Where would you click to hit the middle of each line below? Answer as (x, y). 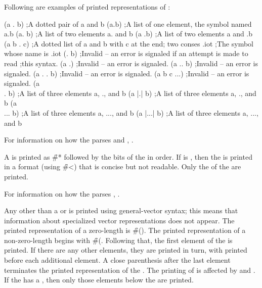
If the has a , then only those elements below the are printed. (99, 280)
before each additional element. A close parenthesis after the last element (117, 260)
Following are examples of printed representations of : (87, 7)
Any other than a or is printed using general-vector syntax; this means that (121, 210)
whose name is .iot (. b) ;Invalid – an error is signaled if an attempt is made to (126, 53)
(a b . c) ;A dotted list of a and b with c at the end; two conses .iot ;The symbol (129, 43)
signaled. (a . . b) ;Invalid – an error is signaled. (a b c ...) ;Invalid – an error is (127, 73)
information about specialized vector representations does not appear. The (119, 220)
